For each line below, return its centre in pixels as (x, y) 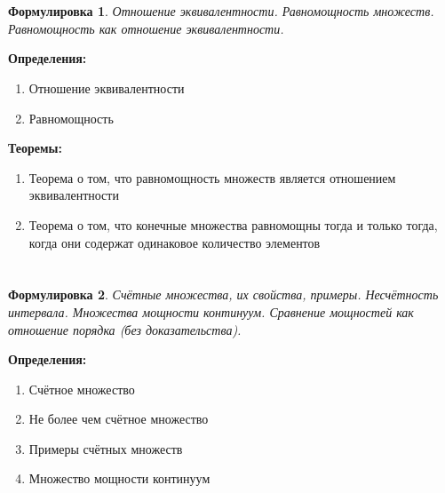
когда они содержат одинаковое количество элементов (175, 242)
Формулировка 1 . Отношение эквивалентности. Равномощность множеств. (221, 11)
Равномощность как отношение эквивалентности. (146, 28)
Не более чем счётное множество (119, 419)
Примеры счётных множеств (106, 448)
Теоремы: (35, 148)
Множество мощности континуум (119, 478)
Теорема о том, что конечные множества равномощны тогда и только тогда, (233, 224)
